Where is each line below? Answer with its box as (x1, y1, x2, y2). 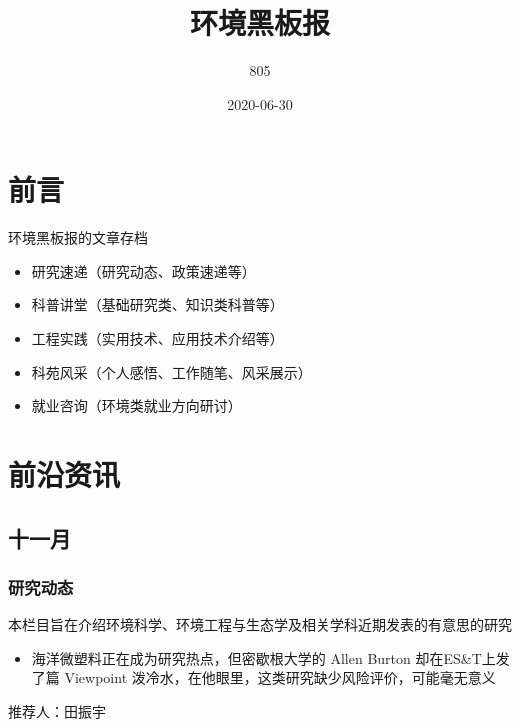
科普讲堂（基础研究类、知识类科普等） (31, 294, 284, 315)
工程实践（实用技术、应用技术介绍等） (31, 328, 284, 349)
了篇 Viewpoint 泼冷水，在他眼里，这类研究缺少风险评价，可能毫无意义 (31, 667, 496, 688)
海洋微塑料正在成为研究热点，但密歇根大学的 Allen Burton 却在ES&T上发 (31, 647, 510, 668)
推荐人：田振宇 (8, 700, 106, 721)
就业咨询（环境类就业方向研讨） (31, 395, 242, 416)
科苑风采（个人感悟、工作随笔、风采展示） (31, 361, 312, 382)
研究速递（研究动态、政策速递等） (31, 260, 256, 281)
